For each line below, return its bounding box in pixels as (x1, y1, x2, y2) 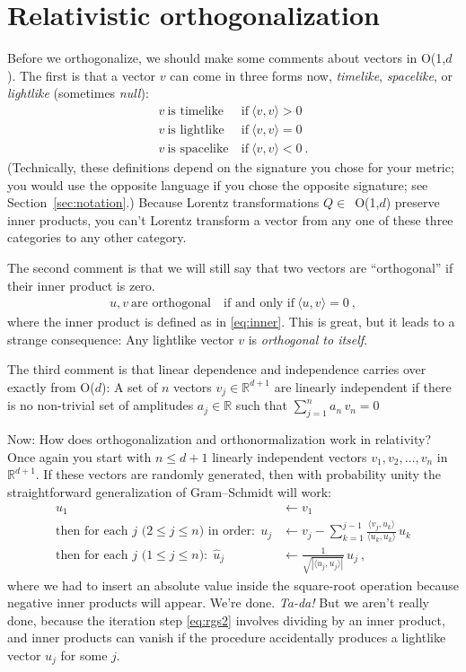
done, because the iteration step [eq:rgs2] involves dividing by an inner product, (7, 610, 445, 629)
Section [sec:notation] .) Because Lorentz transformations (7, 193, 320, 212)
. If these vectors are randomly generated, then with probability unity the (35, 465, 441, 484)
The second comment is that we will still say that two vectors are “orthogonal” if (7, 257, 453, 276)
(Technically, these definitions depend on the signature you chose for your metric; (7, 158, 454, 176)
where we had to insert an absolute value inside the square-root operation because (7, 575, 460, 594)
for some (60, 646, 108, 664)
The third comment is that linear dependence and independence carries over (7, 360, 426, 379)
